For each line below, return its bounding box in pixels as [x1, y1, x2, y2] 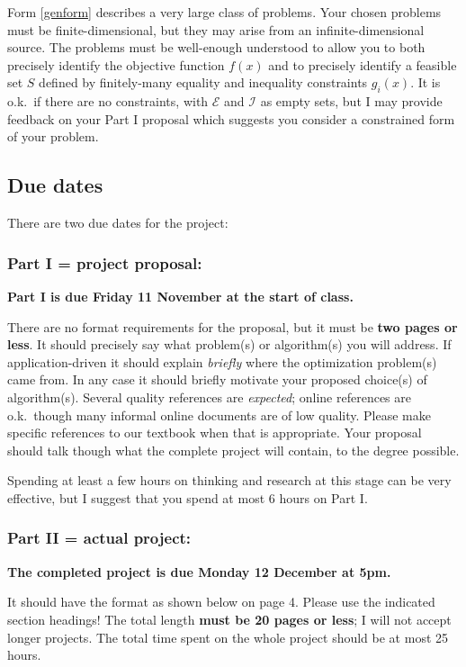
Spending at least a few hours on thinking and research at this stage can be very [7, 471, 452, 490]
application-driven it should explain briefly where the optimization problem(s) [7, 352, 437, 371]
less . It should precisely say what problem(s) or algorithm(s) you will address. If [7, 335, 452, 354]
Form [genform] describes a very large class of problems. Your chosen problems [7, 3, 442, 21]
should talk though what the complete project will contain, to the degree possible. [7, 440, 460, 459]
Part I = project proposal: [7, 251, 202, 274]
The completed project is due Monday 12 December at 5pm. [7, 562, 391, 581]
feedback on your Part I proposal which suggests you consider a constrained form [7, 109, 455, 128]
